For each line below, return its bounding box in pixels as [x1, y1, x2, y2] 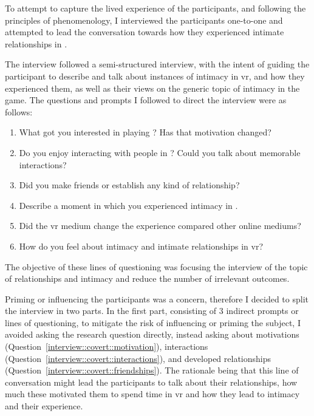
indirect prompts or [226, 304, 299, 317]
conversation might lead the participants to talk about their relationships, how [5, 375, 298, 388]
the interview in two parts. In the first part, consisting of [5, 304, 217, 317]
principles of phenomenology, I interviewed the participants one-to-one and [5, 13, 283, 26]
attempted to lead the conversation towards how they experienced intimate [5, 26, 284, 38]
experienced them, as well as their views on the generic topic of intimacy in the [5, 81, 300, 94]
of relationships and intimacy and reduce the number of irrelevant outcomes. [5, 272, 290, 285]
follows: [5, 105, 33, 118]
